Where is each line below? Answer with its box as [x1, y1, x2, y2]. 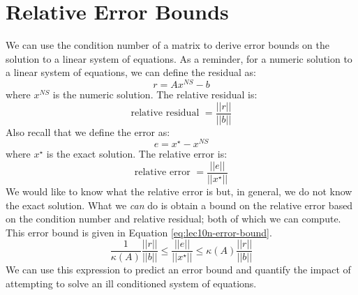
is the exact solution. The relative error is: [46, 146, 228, 161]
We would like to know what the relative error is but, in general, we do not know [6, 183, 352, 198]
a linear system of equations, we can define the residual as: [6, 65, 256, 80]
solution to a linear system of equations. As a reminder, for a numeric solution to [6, 51, 352, 66]
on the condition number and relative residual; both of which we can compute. [6, 211, 341, 226]
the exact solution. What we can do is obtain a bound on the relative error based [6, 197, 353, 212]
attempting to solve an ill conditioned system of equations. [6, 276, 257, 290]
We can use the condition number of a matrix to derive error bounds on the [6, 38, 329, 52]
